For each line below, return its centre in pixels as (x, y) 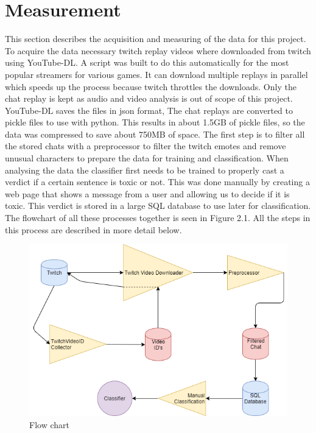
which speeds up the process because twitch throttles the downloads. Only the (151, 86)
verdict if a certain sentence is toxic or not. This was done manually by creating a (157, 182)
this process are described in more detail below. (93, 229)
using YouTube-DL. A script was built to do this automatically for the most (147, 62)
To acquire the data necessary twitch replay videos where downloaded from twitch (158, 50)
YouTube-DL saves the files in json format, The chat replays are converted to (149, 110)
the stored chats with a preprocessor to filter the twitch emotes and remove (146, 146)
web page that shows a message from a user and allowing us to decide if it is (147, 193)
